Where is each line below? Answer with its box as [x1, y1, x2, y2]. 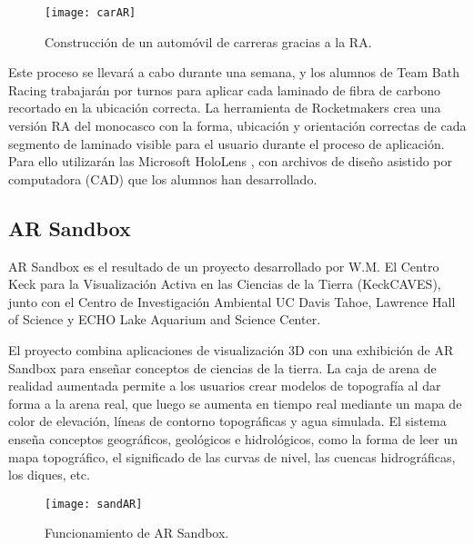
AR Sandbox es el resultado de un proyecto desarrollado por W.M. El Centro [8, 256, 439, 275]
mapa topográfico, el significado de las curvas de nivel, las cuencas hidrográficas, [8, 447, 456, 466]
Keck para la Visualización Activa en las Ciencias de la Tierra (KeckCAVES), [8, 274, 441, 293]
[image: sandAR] [45, 497, 143, 510]
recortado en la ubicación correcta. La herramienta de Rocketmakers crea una [8, 98, 441, 117]
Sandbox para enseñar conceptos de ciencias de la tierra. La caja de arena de [8, 358, 437, 377]
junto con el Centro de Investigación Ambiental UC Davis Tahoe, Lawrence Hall [8, 292, 456, 311]
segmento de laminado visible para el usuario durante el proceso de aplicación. [8, 134, 445, 153]
